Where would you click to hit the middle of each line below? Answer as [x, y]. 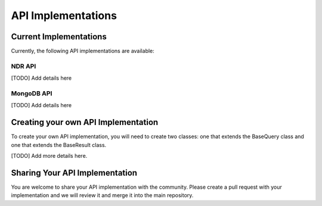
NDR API [24, 66]
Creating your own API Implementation [85, 122]
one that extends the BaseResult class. [59, 145]
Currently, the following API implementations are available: [83, 51]
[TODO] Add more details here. [49, 156]
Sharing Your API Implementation [74, 173]
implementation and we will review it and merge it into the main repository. [102, 195]
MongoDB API [32, 93]
